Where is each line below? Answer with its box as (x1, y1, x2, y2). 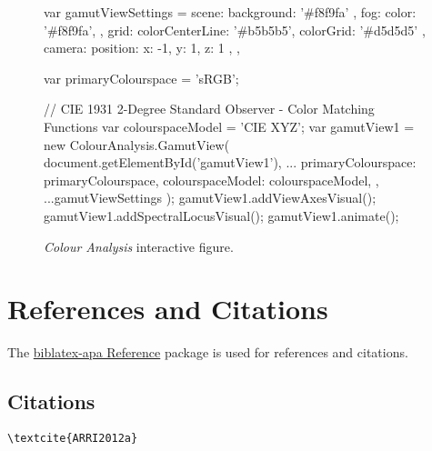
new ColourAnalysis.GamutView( (44, 135, 230, 154)
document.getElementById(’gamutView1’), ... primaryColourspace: (44, 153, 417, 172)
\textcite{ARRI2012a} (7, 432, 138, 446)
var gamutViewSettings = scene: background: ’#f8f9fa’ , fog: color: (44, 3, 417, 21)
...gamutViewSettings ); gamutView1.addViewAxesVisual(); (44, 188, 377, 207)
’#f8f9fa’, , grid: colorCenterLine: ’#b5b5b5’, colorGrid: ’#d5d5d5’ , (44, 20, 426, 39)
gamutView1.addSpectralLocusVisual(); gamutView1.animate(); (44, 205, 399, 225)
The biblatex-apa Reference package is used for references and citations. (7, 343, 408, 362)
